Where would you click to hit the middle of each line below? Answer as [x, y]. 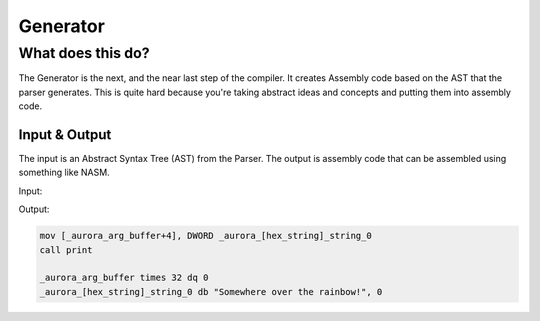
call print [66, 249]
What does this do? [84, 53]
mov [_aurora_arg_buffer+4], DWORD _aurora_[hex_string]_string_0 [205, 236]
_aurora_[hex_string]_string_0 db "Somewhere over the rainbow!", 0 [211, 291]
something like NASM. [64, 172]
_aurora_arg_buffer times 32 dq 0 [124, 278]
